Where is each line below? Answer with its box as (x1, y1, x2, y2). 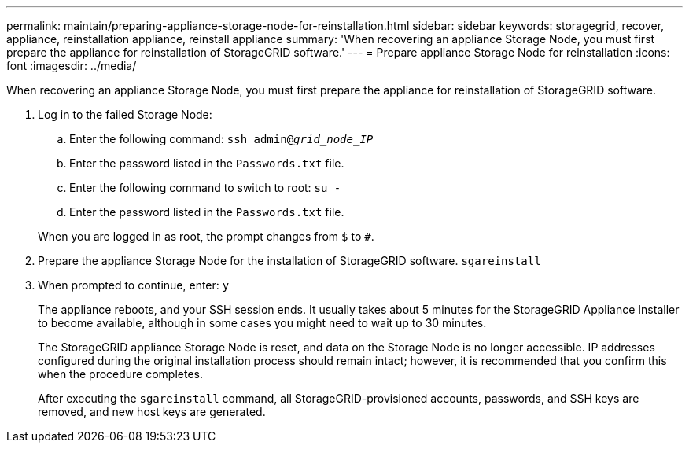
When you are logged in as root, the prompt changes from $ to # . (38, 230, 374, 243)
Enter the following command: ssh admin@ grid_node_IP (69, 132, 374, 145)
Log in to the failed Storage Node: (38, 108, 212, 121)
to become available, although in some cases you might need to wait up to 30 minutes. (38, 316, 487, 329)
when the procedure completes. (38, 367, 204, 381)
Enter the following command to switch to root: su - (69, 181, 341, 194)
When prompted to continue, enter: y (38, 278, 230, 292)
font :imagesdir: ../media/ (6, 59, 137, 72)
